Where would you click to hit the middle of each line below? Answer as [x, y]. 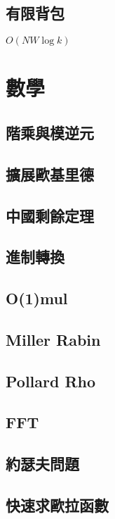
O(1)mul [37, 298]
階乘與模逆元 [50, 132]
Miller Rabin [53, 339]
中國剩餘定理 [50, 215]
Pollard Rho [51, 381]
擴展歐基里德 [50, 174]
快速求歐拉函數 [57, 505]
